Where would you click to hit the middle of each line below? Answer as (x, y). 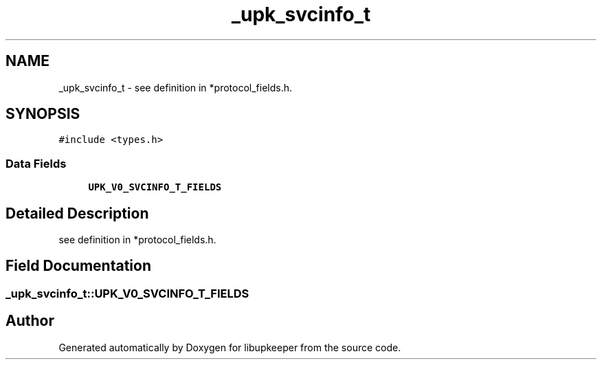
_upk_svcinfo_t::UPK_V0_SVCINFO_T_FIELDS (127, 293)
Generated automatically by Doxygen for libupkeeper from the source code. (230, 347)
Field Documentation (78, 266)
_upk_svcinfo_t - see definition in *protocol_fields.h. (176, 87)
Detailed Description (77, 213)
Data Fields (36, 163)
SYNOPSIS (43, 114)
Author (30, 321)
